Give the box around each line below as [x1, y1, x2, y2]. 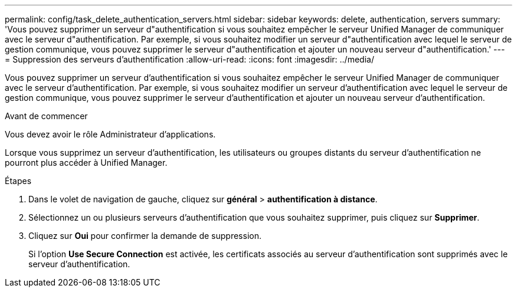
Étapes [5, 176, 32, 186]
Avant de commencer [5, 111, 88, 121]
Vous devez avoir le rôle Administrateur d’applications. [5, 129, 216, 139]
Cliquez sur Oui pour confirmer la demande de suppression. [28, 231, 261, 241]
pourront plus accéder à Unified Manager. [5, 158, 168, 168]
